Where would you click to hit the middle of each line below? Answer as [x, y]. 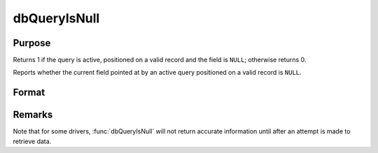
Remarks [33, 115]
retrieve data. [32, 141]
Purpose [32, 43]
